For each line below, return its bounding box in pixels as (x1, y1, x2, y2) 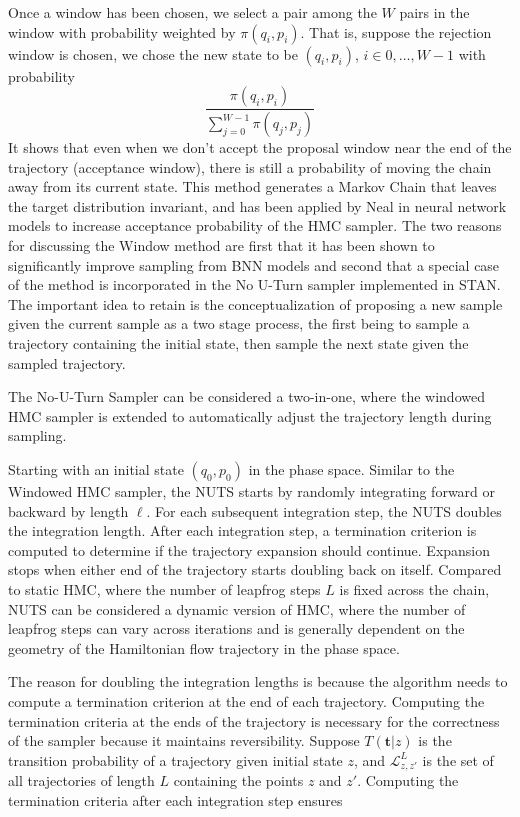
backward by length (8, 500, 129, 521)
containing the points (173, 770, 304, 791)
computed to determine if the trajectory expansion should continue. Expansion (8, 539, 491, 560)
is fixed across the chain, (339, 578, 490, 599)
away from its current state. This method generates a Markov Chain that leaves (8, 176, 497, 197)
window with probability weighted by (8, 21, 236, 42)
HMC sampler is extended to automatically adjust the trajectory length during (8, 405, 492, 426)
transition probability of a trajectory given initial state (8, 749, 343, 770)
